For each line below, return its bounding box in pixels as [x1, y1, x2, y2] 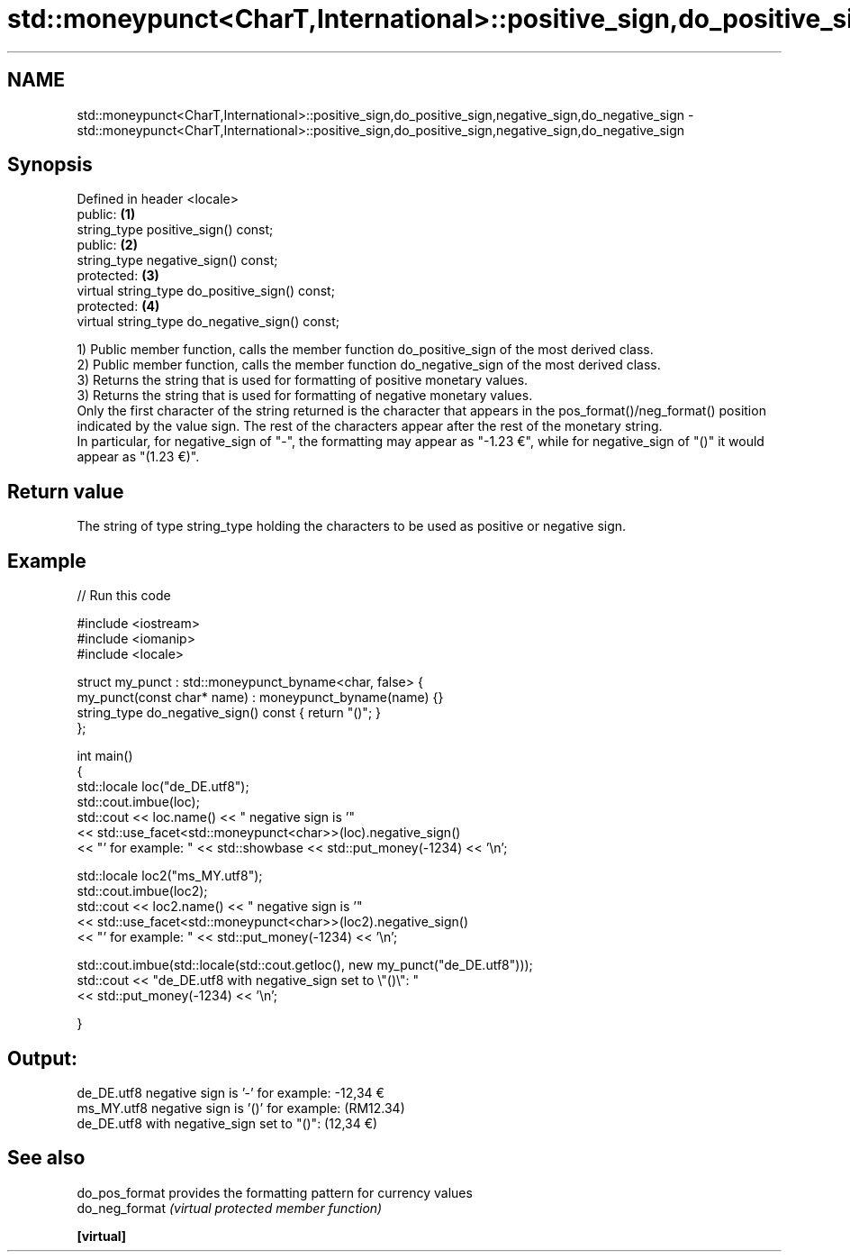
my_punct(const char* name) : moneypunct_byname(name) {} [77, 689, 444, 706]
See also [7, 1146, 86, 1170]
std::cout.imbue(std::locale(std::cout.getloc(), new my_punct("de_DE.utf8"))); [77, 957, 533, 973]
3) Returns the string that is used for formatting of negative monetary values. [77, 388, 533, 404]
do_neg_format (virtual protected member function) [77, 1200, 383, 1216]
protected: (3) [77, 268, 159, 284]
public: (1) [77, 206, 136, 223]
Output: [7, 1046, 77, 1070]
